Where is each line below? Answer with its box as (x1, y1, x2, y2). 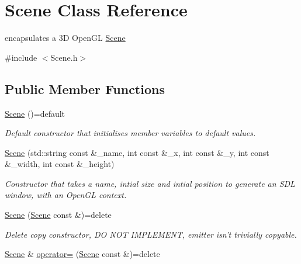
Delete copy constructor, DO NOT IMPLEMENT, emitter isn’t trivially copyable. (5, 228, 297, 240)
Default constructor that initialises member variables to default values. (5, 127, 256, 139)
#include (5, 51, 37, 63)
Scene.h (50, 51, 78, 63)
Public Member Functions (5, 79, 165, 98)
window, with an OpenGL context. (5, 189, 127, 201)
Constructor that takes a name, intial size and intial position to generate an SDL (5, 177, 295, 189)
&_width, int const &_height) (5, 158, 115, 170)
